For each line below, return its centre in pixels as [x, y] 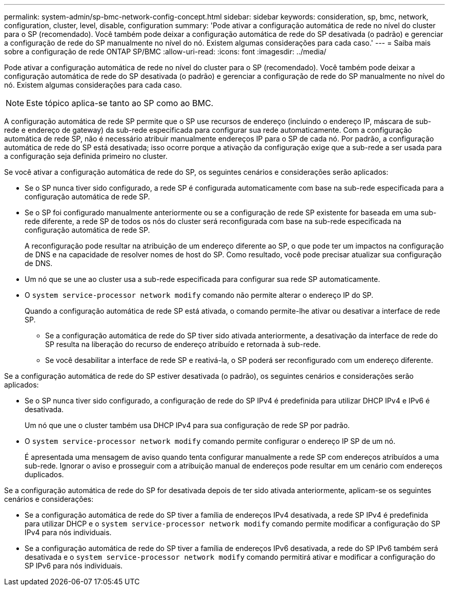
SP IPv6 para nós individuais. [74, 566]
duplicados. [44, 474]
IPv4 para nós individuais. [68, 532]
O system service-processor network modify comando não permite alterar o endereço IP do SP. [199, 295]
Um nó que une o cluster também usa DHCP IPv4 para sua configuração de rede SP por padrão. [187, 425]
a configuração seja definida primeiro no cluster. [86, 156]
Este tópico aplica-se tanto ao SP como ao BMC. [120, 103]
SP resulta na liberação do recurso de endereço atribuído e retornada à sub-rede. [183, 344]
